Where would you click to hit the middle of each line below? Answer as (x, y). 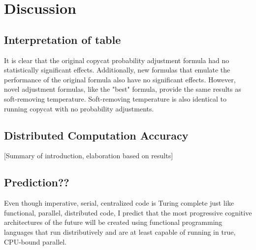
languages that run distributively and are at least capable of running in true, (120, 232)
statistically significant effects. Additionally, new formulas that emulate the (117, 70)
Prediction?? (37, 182)
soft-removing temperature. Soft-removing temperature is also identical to (115, 98)
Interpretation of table (63, 39)
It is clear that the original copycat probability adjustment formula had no (117, 60)
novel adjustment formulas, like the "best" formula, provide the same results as (123, 89)
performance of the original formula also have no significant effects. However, (120, 79)
